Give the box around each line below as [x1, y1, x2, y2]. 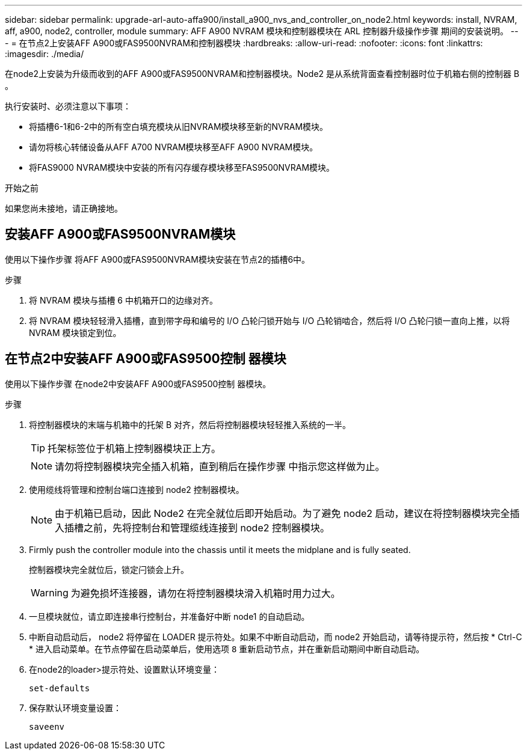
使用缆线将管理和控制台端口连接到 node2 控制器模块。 [29, 484, 244, 495]
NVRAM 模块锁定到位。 [29, 327, 122, 338]
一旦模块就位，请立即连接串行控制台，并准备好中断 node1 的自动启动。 [29, 611, 310, 622]
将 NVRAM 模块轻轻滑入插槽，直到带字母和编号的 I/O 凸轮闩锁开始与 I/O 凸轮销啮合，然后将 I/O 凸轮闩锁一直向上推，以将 [29, 315, 510, 326]
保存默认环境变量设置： [29, 702, 122, 713]
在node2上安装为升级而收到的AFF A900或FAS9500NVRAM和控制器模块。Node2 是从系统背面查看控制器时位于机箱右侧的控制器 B [5, 69, 520, 79]
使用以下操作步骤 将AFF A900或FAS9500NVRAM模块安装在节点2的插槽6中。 [5, 254, 310, 264]
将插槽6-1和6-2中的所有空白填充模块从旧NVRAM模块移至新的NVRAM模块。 [29, 121, 328, 132]
